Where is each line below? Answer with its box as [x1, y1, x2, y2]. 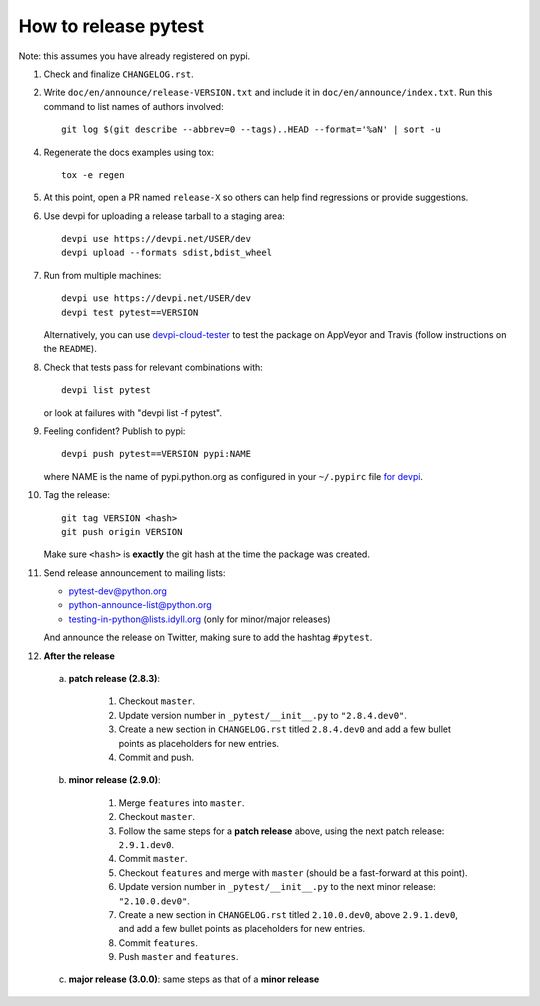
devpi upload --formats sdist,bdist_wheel [61, 247, 273, 259]
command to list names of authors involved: [43, 100, 224, 112]
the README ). [43, 343, 97, 355]
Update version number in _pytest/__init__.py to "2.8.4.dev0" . [118, 709, 407, 721]
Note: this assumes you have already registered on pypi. [18, 50, 251, 62]
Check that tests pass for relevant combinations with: [43, 361, 264, 373]
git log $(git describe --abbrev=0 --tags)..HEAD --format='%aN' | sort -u [61, 124, 441, 135]
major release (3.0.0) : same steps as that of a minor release [68, 973, 320, 985]
